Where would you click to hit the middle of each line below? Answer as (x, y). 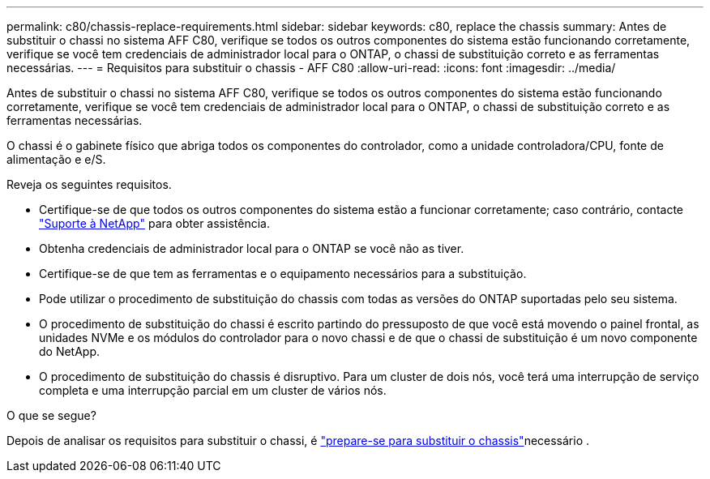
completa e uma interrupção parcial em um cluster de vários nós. (213, 390)
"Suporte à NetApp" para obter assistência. (154, 223)
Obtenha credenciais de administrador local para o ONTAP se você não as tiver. (252, 248)
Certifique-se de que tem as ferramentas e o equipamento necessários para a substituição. (283, 274)
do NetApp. (70, 351)
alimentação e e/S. (56, 159)
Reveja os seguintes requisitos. (89, 184)
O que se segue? (51, 415)
